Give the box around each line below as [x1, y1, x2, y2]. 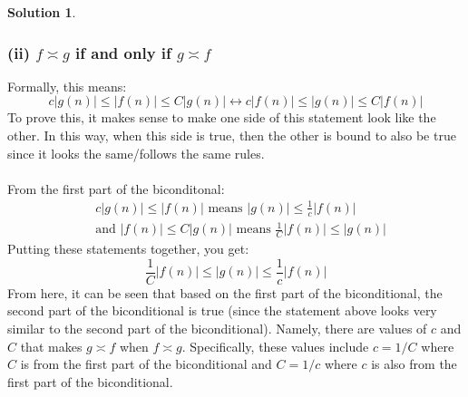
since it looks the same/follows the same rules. [7, 143, 265, 162]
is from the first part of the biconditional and [20, 354, 272, 373]
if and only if [75, 41, 171, 63]
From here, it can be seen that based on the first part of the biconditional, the [7, 283, 443, 302]
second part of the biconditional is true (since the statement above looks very [7, 301, 437, 320]
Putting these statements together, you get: [7, 239, 249, 258]
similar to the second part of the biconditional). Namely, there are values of [7, 318, 427, 337]
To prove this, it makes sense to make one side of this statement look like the [7, 108, 436, 127]
